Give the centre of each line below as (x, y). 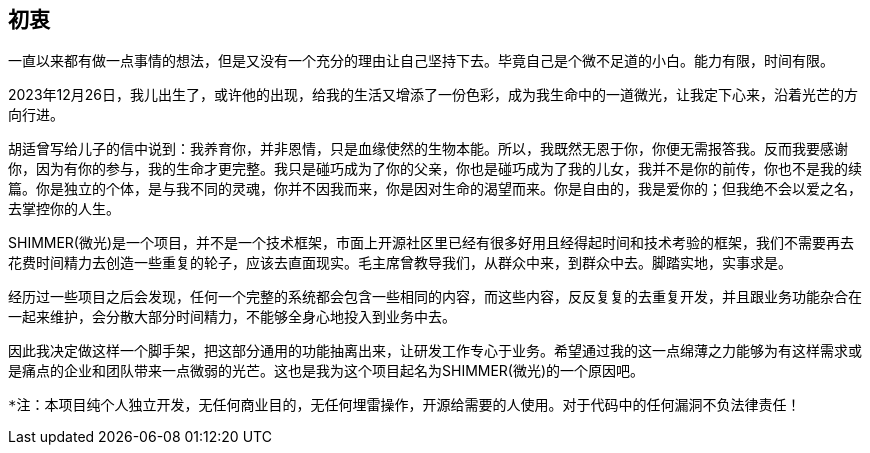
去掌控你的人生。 (64, 209)
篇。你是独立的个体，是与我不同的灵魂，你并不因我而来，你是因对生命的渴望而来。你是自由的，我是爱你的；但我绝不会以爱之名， (435, 189)
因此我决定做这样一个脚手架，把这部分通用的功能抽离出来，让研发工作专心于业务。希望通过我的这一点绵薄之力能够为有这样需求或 (435, 351)
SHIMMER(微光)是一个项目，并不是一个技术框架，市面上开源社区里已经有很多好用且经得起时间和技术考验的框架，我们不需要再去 (431, 243)
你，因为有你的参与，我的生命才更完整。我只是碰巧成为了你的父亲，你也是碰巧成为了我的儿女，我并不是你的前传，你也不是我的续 (435, 169)
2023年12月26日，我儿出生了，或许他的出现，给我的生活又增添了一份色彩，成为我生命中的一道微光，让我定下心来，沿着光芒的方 (433, 95)
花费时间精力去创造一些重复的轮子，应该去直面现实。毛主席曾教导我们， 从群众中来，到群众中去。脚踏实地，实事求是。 (400, 263)
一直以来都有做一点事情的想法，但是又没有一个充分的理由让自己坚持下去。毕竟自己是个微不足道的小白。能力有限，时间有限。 (421, 61)
